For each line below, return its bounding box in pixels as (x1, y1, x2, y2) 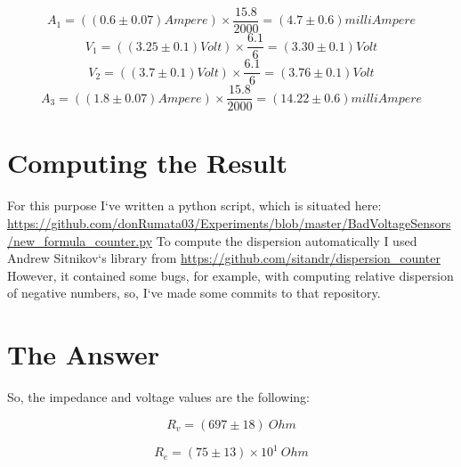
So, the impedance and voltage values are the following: (7, 388, 311, 406)
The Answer (7, 336, 160, 373)
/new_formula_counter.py (7, 231, 153, 250)
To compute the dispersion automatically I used (156, 231, 417, 250)
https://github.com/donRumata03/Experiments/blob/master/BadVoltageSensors (7, 213, 451, 232)
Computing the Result (7, 144, 288, 181)
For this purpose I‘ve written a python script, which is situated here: (7, 196, 382, 215)
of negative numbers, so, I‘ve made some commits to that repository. (7, 283, 381, 302)
